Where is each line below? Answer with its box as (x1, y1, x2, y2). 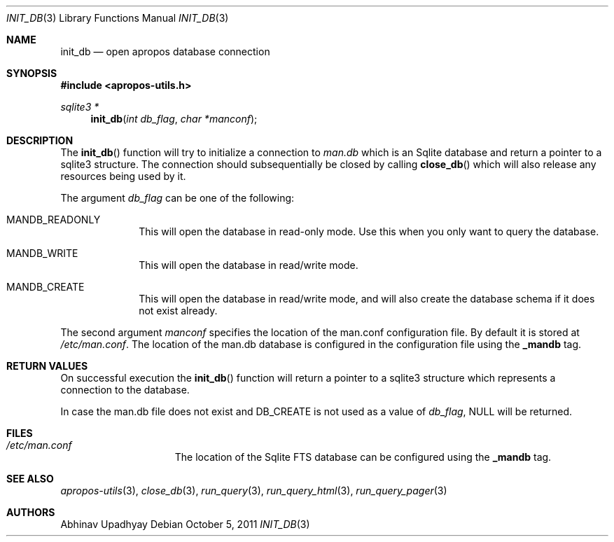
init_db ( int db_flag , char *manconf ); (90, 113, 258, 125)
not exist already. (139, 305, 218, 317)
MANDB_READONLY (6, 214, 101, 225)
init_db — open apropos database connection (60, 46, 270, 57)
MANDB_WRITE (6, 247, 78, 259)
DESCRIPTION (6, 134, 74, 146)
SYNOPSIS (6, 67, 57, 79)
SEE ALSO (6, 473, 54, 485)
